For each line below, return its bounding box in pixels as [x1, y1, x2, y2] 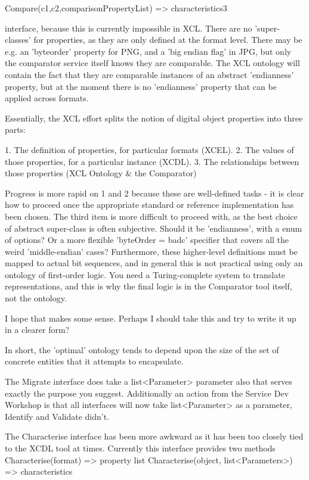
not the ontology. [5, 292, 67, 304]
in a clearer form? [5, 323, 70, 336]
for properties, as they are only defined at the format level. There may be [33, 33, 302, 46]
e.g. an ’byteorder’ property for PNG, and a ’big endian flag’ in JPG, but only [5, 45, 292, 57]
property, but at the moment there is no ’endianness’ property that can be [5, 80, 277, 92]
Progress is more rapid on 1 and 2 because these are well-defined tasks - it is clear [5, 186, 304, 199]
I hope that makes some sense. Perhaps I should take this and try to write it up [5, 311, 296, 324]
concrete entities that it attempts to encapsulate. [5, 355, 184, 367]
